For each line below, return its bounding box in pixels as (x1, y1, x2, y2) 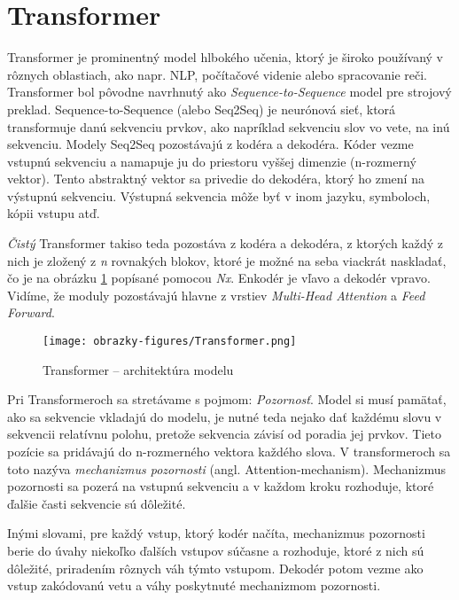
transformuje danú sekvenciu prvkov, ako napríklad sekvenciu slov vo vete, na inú (7, 117, 450, 136)
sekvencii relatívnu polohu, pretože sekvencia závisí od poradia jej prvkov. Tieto (7, 425, 442, 443)
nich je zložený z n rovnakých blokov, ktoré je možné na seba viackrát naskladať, (7, 251, 447, 269)
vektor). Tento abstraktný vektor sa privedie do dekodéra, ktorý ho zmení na (7, 169, 424, 188)
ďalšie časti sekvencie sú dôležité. (7, 494, 186, 512)
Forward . (7, 303, 55, 322)
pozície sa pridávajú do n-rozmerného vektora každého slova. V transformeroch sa (7, 442, 451, 461)
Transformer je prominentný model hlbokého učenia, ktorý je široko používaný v (7, 48, 443, 66)
